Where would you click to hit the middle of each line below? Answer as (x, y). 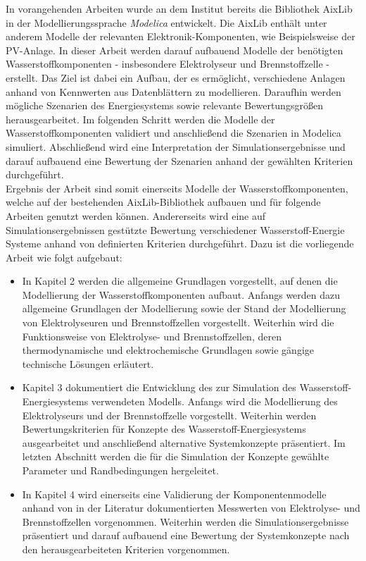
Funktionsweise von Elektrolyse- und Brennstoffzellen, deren (152, 336)
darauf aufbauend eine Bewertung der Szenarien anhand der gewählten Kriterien (179, 160)
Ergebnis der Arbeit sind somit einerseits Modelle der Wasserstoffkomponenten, (177, 188)
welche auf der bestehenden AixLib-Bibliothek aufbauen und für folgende (163, 202)
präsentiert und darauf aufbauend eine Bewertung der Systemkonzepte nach (186, 535)
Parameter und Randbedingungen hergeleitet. (120, 470)
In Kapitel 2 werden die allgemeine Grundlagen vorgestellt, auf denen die (180, 281)
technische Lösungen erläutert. (88, 363)
